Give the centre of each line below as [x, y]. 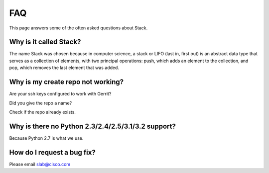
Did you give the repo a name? [41, 103]
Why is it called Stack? [45, 42]
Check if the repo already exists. [42, 112]
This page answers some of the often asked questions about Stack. [78, 28]
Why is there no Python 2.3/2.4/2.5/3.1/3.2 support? [93, 126]
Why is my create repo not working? [67, 82]
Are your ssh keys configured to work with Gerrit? [60, 94]
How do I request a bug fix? [52, 152]
